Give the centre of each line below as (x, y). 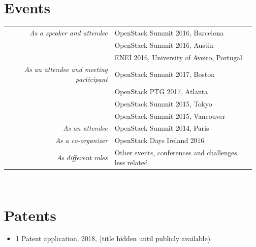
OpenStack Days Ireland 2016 (159, 140)
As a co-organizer (81, 140)
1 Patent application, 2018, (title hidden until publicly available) (113, 238)
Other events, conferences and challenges (176, 153)
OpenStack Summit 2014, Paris (162, 128)
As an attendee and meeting (66, 69)
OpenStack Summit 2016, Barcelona (169, 32)
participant (92, 79)
